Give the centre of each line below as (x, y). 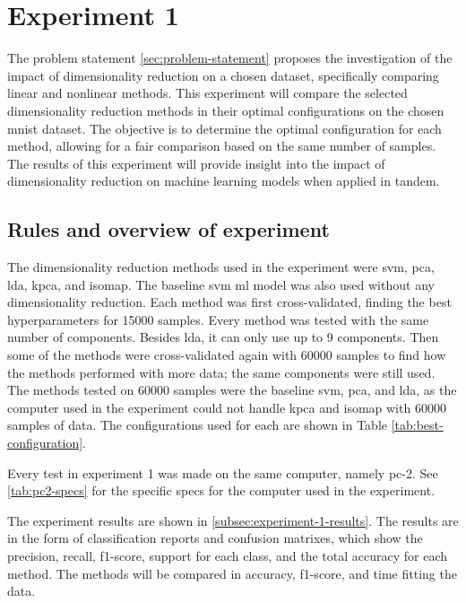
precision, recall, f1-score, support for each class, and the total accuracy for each (228, 555)
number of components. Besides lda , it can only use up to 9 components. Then (223, 337)
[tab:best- (417, 425)
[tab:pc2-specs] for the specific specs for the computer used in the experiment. (221, 490)
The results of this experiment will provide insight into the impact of (196, 163)
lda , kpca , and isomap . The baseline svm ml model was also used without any (221, 284)
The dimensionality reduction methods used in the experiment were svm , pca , (221, 267)
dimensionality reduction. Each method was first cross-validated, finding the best (229, 302)
